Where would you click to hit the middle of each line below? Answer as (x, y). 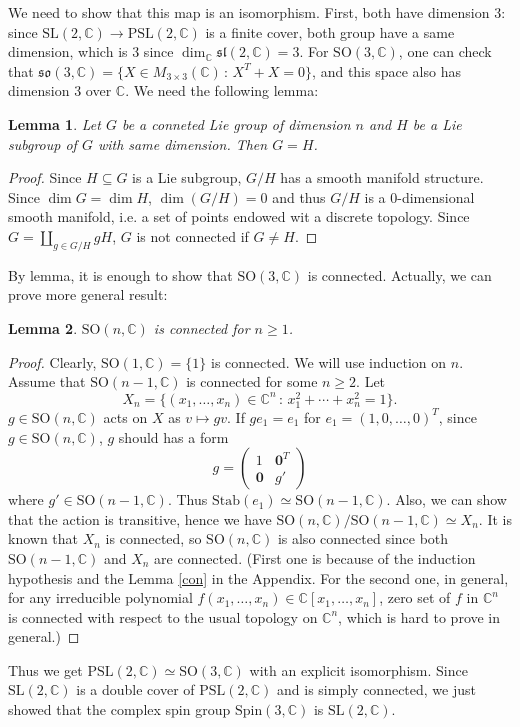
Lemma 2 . (43, 327)
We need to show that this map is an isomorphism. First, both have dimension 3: (257, 12)
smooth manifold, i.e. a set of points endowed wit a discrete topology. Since (239, 216)
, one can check (445, 51)
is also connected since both (363, 538)
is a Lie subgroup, (187, 177)
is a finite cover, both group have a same (330, 31)
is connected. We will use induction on (329, 361)
